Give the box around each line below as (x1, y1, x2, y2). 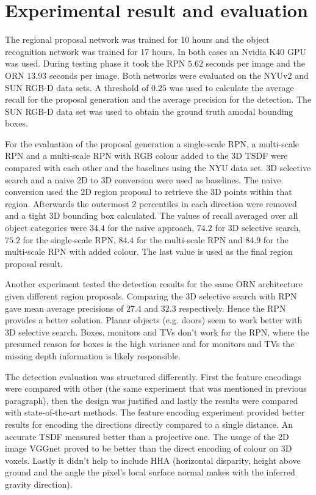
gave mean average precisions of (5, 301, 124, 314)
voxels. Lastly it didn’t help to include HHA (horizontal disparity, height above (5, 453, 301, 466)
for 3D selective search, (215, 221, 301, 234)
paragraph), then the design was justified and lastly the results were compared (5, 394, 298, 406)
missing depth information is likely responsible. (5, 349, 181, 362)
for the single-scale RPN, (23, 233, 116, 246)
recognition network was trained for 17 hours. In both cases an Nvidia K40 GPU (5, 45, 306, 57)
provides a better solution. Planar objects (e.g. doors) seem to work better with (5, 313, 303, 326)
